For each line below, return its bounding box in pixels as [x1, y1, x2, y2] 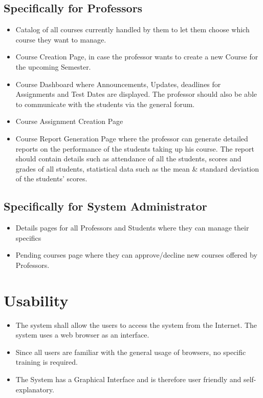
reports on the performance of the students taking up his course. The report [15, 143, 254, 154]
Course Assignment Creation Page [15, 116, 123, 127]
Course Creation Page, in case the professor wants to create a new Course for [15, 51, 258, 62]
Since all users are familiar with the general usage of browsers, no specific [15, 346, 246, 357]
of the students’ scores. [15, 173, 87, 184]
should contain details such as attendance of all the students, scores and [15, 153, 242, 164]
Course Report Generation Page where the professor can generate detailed [15, 133, 248, 143]
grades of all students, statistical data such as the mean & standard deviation [15, 163, 259, 174]
